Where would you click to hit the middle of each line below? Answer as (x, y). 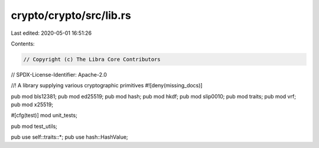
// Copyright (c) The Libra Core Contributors (92, 59)
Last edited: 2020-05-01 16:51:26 (51, 33)
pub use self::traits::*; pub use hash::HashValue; (69, 137)
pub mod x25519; (32, 105)
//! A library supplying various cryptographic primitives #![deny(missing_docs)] (107, 85)
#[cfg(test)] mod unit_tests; (44, 116)
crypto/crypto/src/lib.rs (71, 15)
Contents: (23, 44)
